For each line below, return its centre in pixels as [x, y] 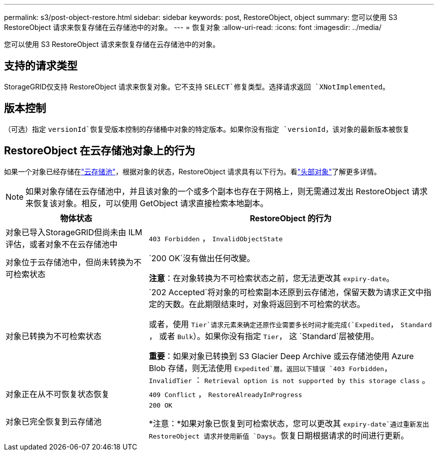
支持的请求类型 [41, 66]
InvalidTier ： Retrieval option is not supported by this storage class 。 [289, 380]
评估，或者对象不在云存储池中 [62, 244]
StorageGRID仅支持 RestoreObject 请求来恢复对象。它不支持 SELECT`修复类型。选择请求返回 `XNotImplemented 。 [197, 86]
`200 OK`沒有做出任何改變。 [202, 258]
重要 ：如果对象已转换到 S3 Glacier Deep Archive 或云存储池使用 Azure [281, 356]
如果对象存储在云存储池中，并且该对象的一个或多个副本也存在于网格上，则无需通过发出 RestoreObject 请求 [227, 191]
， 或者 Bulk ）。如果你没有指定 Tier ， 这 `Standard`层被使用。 [264, 336]
